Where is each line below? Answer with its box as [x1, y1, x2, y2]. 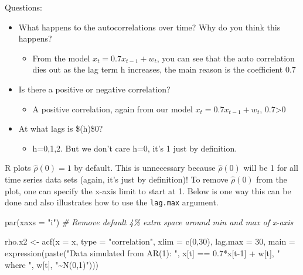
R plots [5, 161, 31, 174]
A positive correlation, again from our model [32, 102, 193, 115]
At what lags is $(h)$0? [18, 122, 103, 135]
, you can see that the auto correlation [156, 51, 295, 64]
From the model [32, 51, 90, 64]
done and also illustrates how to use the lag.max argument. [5, 196, 219, 208]
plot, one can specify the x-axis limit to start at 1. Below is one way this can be [5, 184, 291, 197]
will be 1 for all [243, 161, 298, 174]
